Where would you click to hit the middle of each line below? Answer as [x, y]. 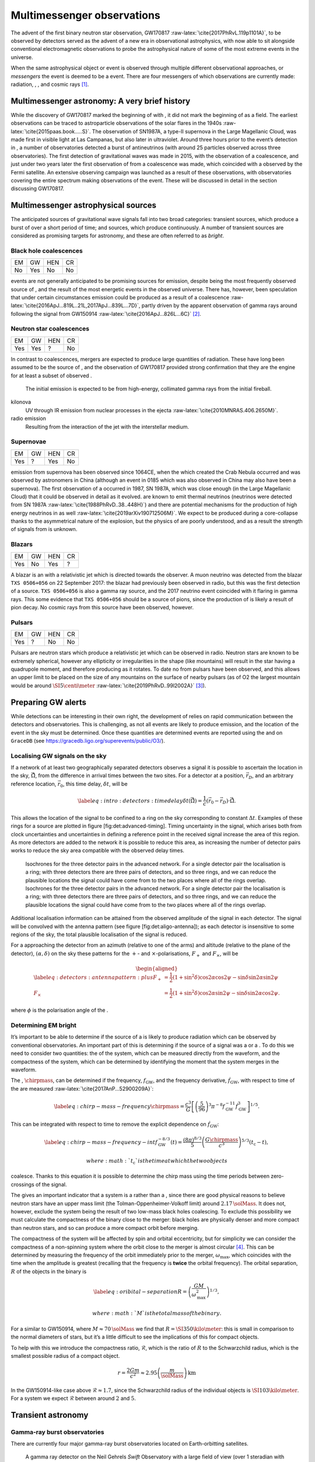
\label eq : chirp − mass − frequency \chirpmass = [119, 1106]
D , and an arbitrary [271, 776]
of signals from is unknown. [44, 529]
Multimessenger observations [85, 15]
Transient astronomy [50, 1415]
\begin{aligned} [157, 968]
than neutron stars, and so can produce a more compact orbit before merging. [105, 1227]
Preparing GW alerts [49, 702]
